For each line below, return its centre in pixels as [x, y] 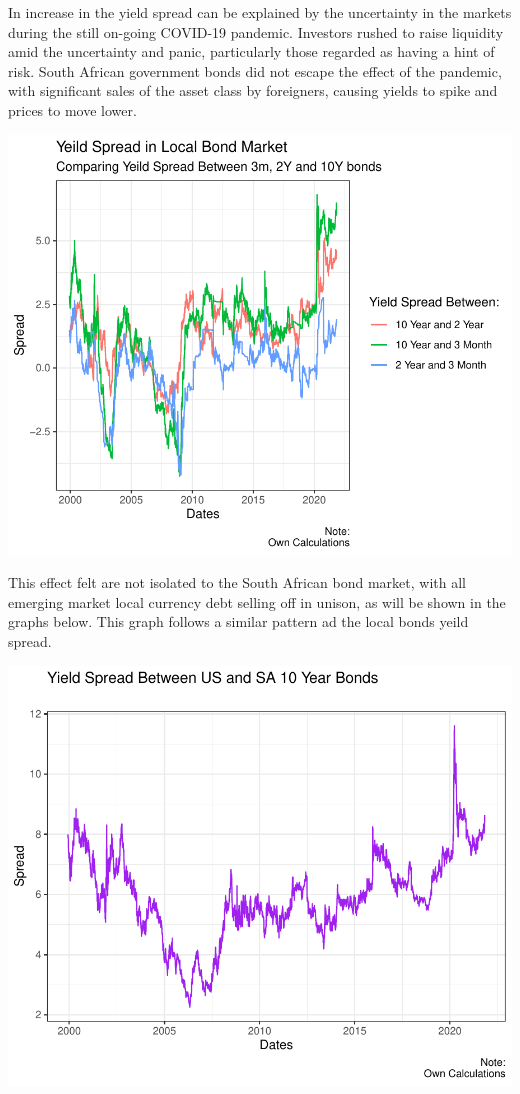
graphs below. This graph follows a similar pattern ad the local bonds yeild [238, 621]
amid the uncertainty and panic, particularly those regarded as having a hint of [251, 51]
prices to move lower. [72, 109]
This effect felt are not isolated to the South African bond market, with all [237, 582]
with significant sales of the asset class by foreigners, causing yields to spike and [253, 90]
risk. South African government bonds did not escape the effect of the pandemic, [255, 70]
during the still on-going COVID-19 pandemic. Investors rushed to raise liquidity [256, 31]
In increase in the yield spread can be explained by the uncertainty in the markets [260, 12]
